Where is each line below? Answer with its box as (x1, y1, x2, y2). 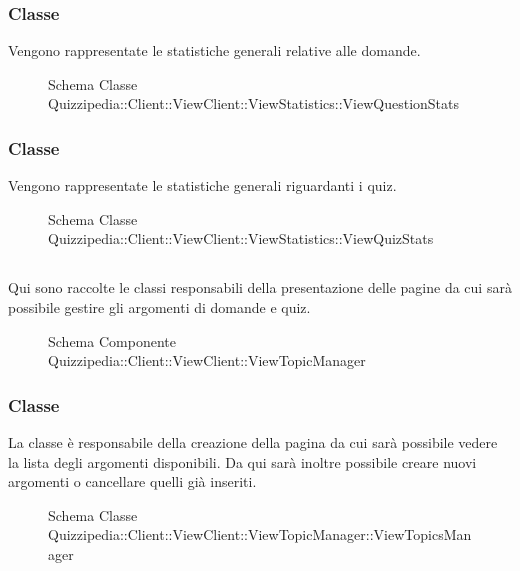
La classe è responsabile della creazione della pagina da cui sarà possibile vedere (8, 431, 498, 452)
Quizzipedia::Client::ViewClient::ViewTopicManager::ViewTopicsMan (48, 524, 472, 545)
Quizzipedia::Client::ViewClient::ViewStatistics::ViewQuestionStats (48, 93, 460, 114)
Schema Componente (48, 330, 176, 351)
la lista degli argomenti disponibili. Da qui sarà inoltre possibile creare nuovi (8, 451, 477, 472)
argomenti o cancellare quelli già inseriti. (8, 471, 257, 492)
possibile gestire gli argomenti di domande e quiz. (8, 296, 311, 317)
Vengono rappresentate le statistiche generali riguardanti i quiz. (8, 175, 397, 196)
